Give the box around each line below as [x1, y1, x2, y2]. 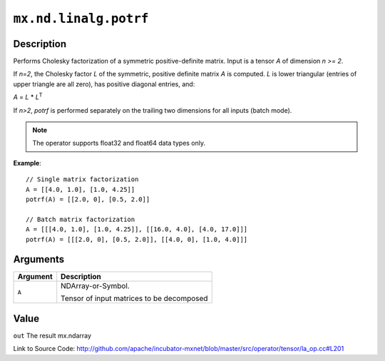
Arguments [13, 253, 65, 265]
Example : [13, 158, 42, 167]
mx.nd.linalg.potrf [13, 11, 149, 26]
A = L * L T [13, 91, 43, 101]
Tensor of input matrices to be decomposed [61, 293, 208, 303]
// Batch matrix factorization [26, 215, 135, 223]
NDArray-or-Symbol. [61, 281, 130, 291]
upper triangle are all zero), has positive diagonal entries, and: [13, 79, 195, 88]
